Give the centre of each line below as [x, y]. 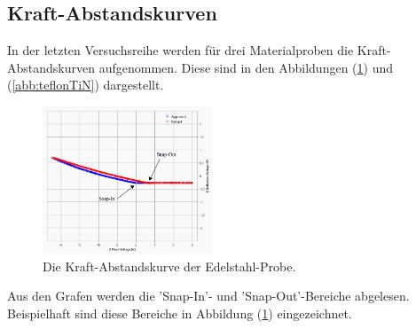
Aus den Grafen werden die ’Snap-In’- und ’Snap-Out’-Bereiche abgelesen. [208, 296]
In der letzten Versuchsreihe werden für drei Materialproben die [181, 50]
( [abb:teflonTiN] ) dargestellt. [86, 85]
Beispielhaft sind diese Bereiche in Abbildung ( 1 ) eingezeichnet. [180, 313]
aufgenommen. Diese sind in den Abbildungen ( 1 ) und [246, 67]
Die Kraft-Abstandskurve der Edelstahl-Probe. [169, 266]
